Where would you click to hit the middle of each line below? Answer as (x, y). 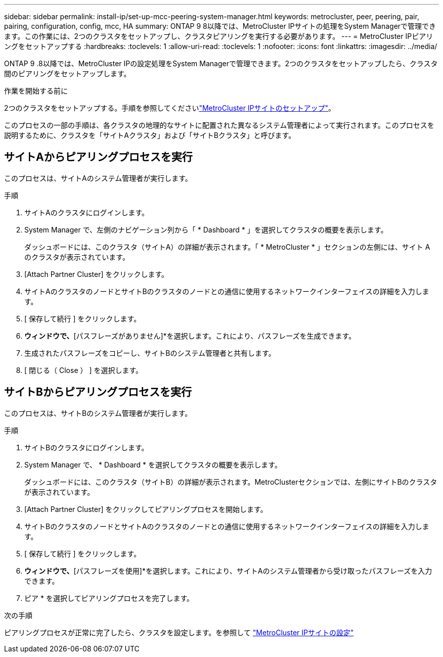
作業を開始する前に (36, 91)
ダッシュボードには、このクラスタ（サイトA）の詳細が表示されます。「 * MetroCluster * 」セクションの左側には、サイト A (227, 247)
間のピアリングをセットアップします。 (68, 74)
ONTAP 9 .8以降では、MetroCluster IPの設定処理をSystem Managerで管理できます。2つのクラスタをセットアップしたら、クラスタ (221, 63)
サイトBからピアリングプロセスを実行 (98, 392)
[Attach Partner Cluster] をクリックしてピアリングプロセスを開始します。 (146, 509)
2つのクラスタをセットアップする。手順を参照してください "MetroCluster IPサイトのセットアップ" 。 (170, 108)
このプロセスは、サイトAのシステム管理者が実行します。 (98, 178)
